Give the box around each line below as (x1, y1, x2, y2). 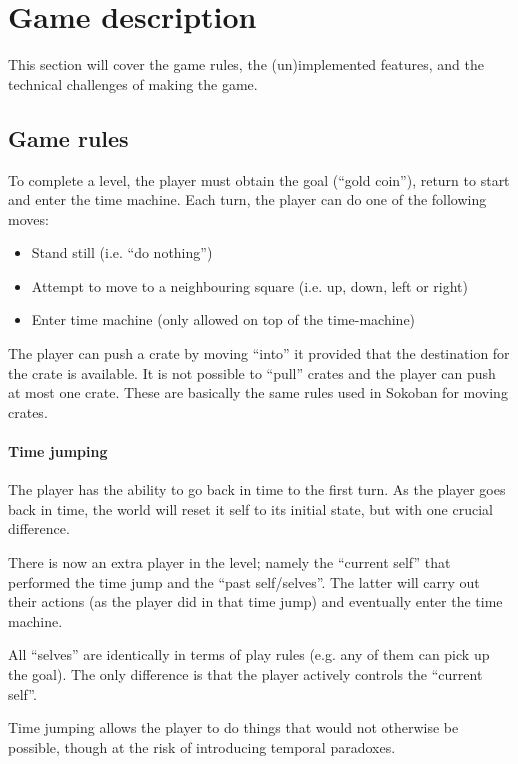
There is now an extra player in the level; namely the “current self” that (8, 552, 451, 573)
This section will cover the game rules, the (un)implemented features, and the (8, 54, 484, 75)
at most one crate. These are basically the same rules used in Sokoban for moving (8, 382, 508, 403)
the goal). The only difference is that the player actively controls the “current (8, 664, 483, 684)
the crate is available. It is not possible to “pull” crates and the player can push (8, 362, 496, 383)
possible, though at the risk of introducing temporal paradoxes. (8, 736, 396, 757)
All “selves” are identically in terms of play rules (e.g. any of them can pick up (8, 644, 490, 665)
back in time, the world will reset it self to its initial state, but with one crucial (8, 498, 493, 519)
